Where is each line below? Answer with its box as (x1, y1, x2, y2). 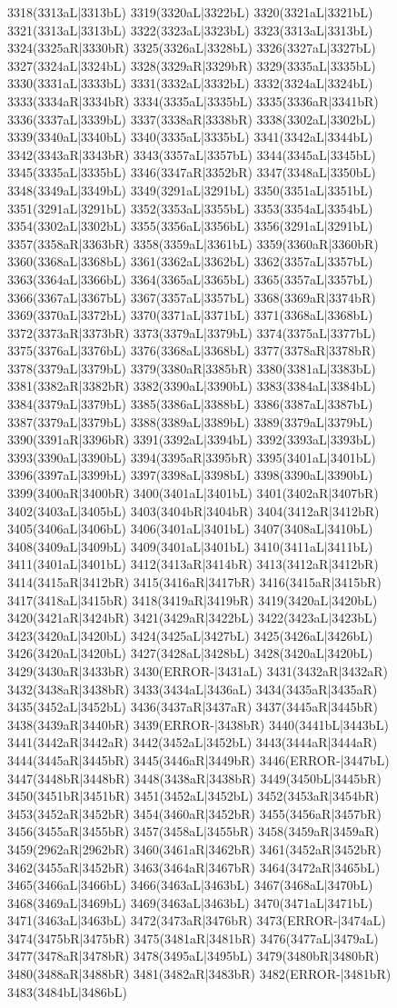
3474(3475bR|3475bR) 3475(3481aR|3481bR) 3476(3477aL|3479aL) (7, 928, 379, 947)
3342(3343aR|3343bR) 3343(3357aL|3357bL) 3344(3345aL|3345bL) (7, 145, 376, 164)
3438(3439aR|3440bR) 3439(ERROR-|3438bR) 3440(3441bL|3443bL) (7, 714, 389, 734)
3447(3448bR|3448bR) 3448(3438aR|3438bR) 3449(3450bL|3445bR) (7, 768, 382, 787)
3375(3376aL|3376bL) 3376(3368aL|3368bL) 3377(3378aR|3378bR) (7, 341, 376, 360)
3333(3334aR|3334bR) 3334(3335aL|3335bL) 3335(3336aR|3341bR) (7, 91, 379, 110)
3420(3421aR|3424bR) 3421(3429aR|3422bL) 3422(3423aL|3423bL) (7, 608, 378, 627)
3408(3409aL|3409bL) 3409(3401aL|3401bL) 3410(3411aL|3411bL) (7, 536, 373, 555)
